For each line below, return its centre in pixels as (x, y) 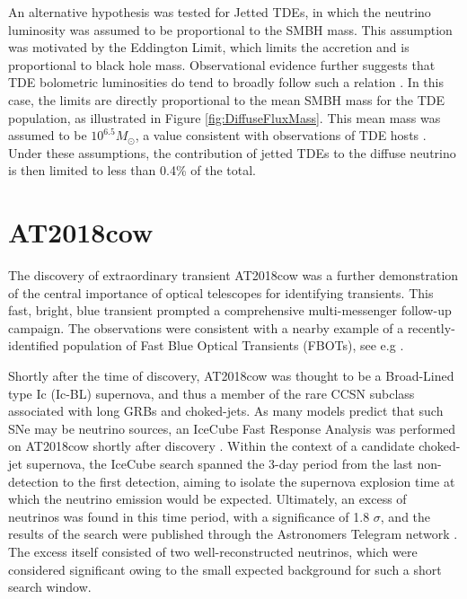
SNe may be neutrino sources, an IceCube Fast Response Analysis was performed (232, 428)
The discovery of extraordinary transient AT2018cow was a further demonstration (233, 275)
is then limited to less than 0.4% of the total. (132, 170)
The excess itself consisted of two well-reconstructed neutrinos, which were (213, 551)
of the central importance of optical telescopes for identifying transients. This (221, 292)
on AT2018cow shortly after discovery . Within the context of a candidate (211, 446)
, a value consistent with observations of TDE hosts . (281, 135)
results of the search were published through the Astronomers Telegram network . (233, 534)
